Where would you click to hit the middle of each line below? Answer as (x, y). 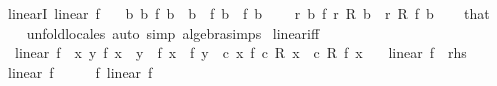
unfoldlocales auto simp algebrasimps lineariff (173, 32)
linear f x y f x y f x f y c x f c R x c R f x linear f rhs (240, 52)
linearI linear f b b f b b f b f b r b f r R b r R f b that (248, 13)
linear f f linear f (80, 71)
